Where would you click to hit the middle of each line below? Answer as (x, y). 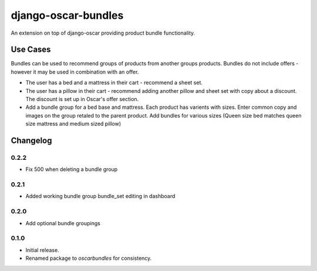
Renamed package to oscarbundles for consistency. (89, 258)
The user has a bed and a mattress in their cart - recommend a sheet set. (114, 83)
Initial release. (42, 250)
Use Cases (31, 50)
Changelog (31, 140)
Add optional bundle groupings (63, 223)
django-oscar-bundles (67, 15)
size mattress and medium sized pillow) (73, 124)
